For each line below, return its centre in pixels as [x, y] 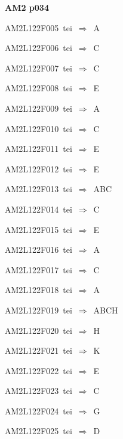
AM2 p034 [27, 7]
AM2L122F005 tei [39, 27]
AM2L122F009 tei [39, 108]
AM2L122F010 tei [39, 128]
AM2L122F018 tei [39, 290]
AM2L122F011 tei [39, 149]
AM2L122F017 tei [39, 269]
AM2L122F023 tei [39, 391]
